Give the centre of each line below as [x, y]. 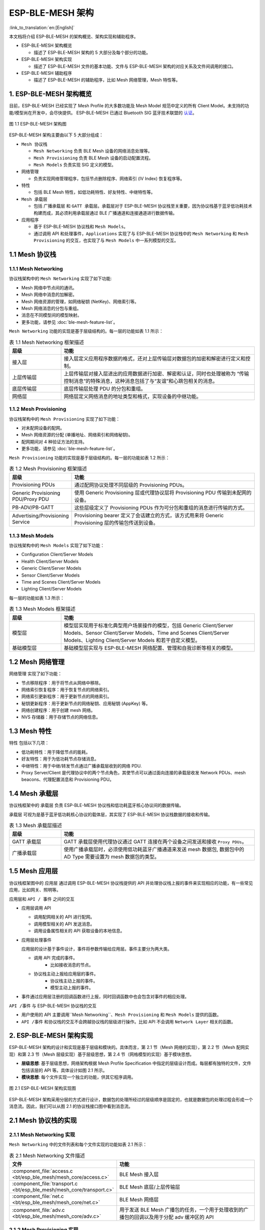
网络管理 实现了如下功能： [36, 674]
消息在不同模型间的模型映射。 [52, 315]
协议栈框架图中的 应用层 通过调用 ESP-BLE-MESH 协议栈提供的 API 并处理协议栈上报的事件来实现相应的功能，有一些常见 [131, 883]
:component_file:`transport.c [45, 1184]
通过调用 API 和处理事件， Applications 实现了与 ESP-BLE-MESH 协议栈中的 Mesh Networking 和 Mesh [141, 233]
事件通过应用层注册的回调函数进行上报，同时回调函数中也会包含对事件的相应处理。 [105, 997]
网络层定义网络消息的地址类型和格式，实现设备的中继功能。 [133, 396]
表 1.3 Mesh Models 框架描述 [42, 609]
